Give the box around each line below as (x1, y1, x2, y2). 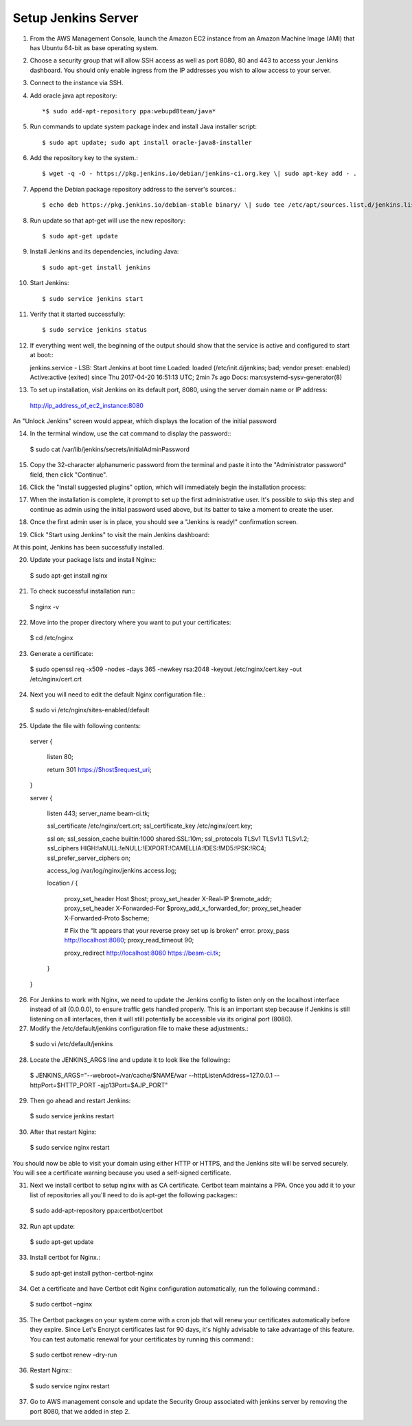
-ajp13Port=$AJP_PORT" (97, 1080, 168, 1089)
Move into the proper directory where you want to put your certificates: (30, 618, 231, 626)
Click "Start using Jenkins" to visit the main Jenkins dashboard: (30, 530, 209, 539)
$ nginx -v (30, 602, 60, 611)
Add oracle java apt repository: (30, 91, 117, 100)
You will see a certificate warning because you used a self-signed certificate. (12, 1168, 231, 1177)
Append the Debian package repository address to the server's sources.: (30, 185, 236, 193)
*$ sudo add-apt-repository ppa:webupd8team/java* (42, 107, 216, 115)
